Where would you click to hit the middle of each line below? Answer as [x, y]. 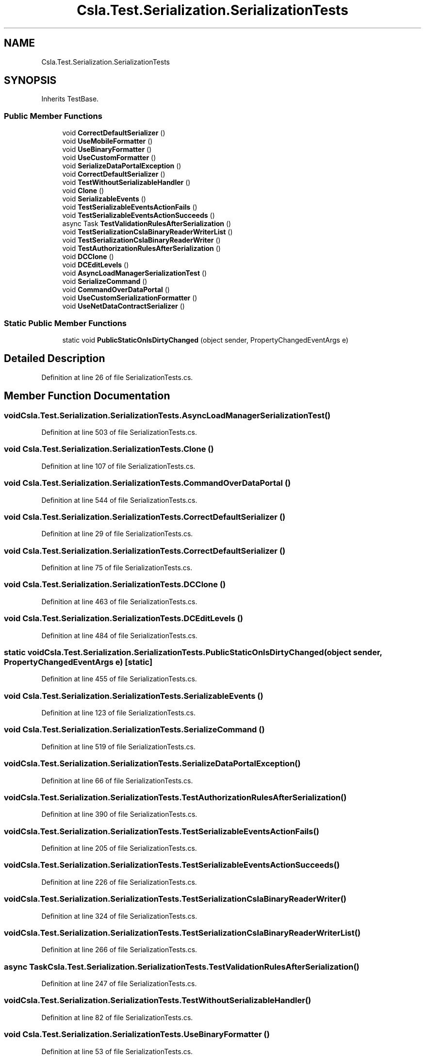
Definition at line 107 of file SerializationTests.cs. [118, 466]
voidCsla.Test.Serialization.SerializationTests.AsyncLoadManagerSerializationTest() [167, 415]
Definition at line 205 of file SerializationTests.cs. [119, 848]
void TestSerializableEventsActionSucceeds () [139, 215]
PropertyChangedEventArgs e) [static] [78, 662]
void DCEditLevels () [96, 265]
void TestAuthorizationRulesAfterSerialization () [141, 248]
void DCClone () [88, 257]
